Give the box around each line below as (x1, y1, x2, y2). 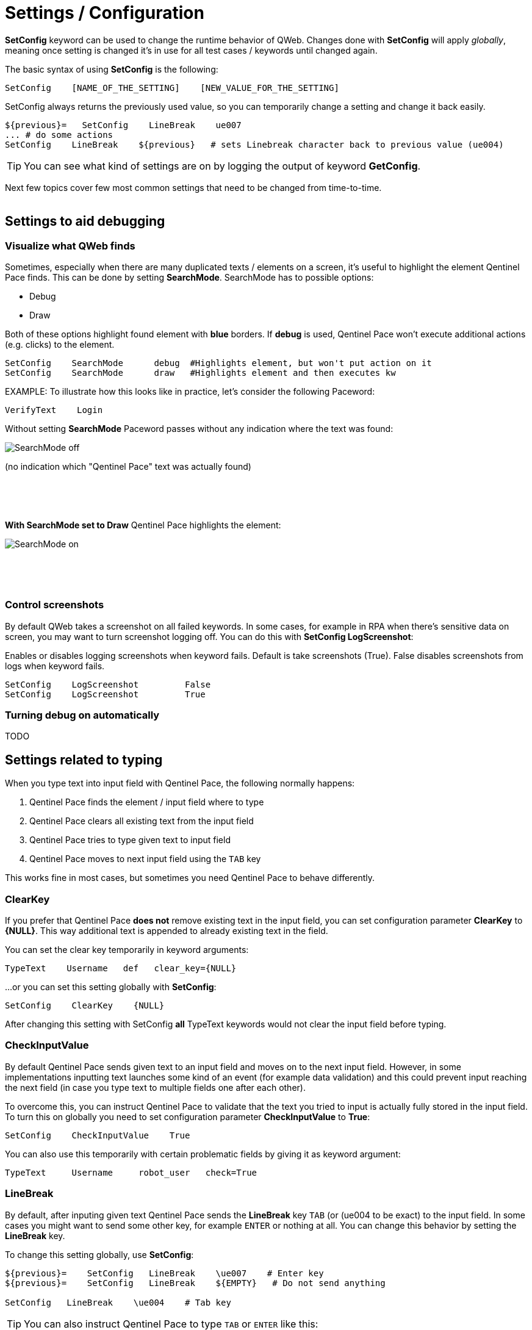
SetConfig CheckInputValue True (5, 1130, 190, 1140)
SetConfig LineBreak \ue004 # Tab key (5, 1297, 231, 1307)
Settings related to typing (5, 752, 163, 767)
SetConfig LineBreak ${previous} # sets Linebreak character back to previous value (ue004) (5, 139, 504, 149)
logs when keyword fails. (5, 660, 105, 671)
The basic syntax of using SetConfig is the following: (5, 63, 218, 74)
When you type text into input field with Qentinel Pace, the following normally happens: (5, 778, 355, 789)
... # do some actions (5, 129, 113, 140)
